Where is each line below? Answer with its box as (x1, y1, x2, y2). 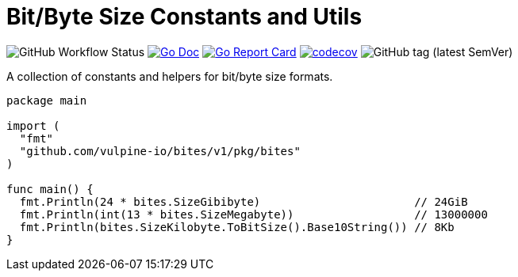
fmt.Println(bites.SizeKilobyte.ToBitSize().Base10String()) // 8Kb (19, 220, 455, 233)
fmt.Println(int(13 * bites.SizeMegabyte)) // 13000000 (19, 207, 488, 221)
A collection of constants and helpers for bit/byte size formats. (6, 69, 333, 83)
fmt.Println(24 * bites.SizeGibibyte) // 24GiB (19, 195, 468, 208)
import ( (6, 119, 60, 132)
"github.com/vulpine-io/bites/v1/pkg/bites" (19, 144, 301, 157)
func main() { (6, 182, 94, 195)
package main (6, 93, 87, 107)
